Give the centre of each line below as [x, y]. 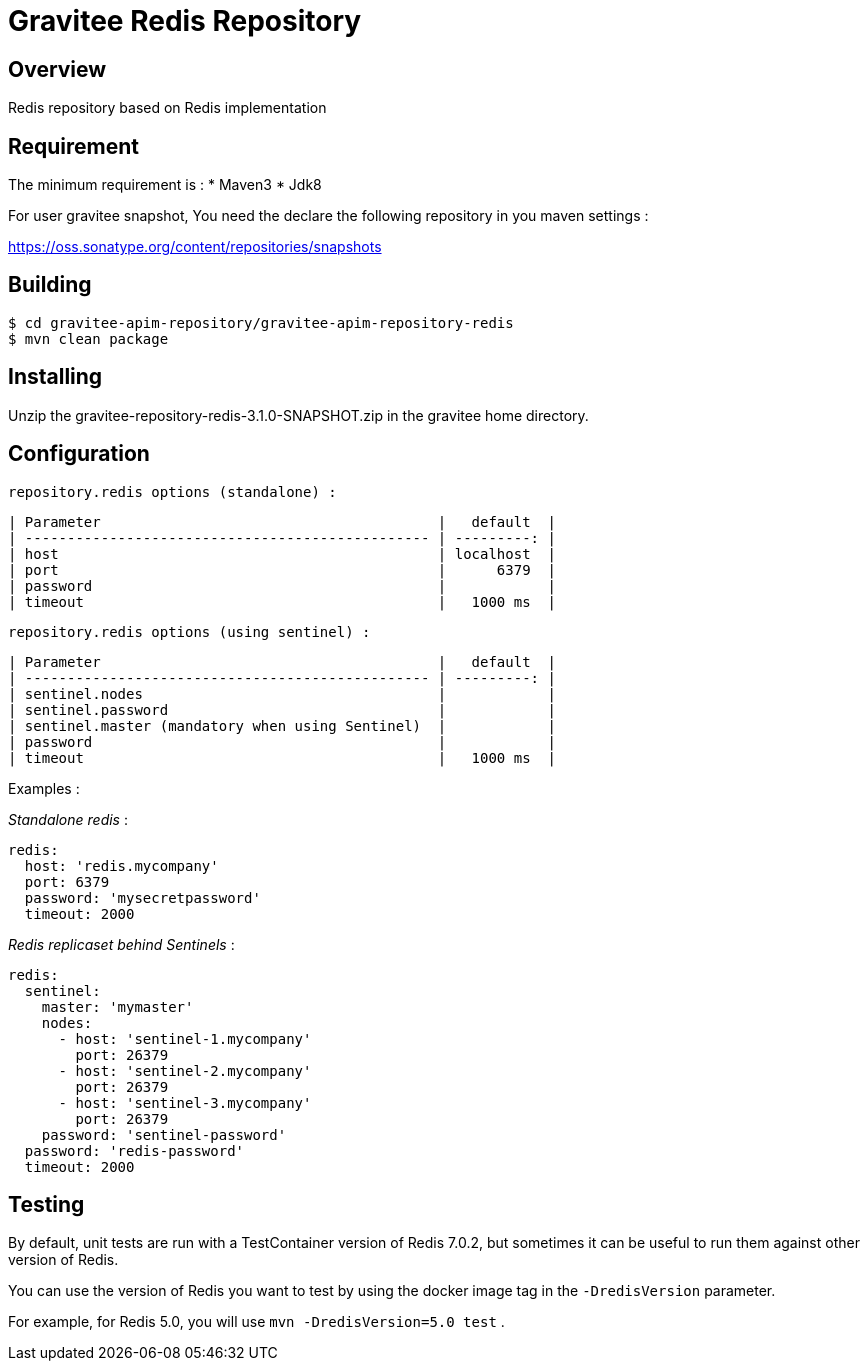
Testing [46, 1204]
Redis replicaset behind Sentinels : [121, 944]
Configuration [79, 454]
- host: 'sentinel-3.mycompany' [185, 1102]
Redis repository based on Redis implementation [167, 108]
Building [50, 285]
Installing [55, 377]
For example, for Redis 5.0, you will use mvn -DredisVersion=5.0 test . [256, 1322]
